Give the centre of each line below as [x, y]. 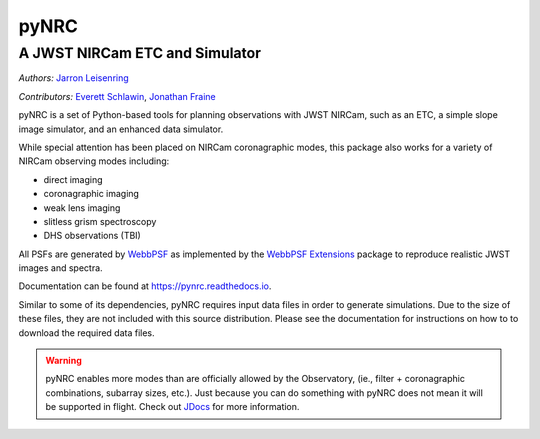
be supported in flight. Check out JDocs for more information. [172, 407]
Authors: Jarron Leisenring [73, 78]
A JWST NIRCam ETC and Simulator [140, 53]
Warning [63, 361]
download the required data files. [86, 332]
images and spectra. [61, 268]
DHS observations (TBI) [92, 236]
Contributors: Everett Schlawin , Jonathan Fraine [117, 96]
